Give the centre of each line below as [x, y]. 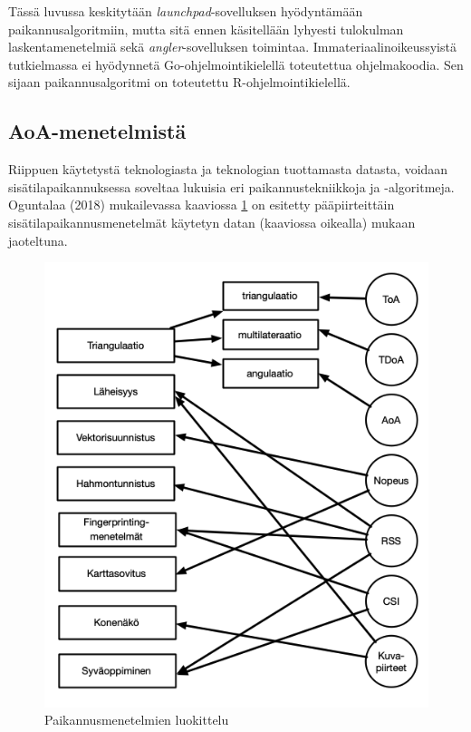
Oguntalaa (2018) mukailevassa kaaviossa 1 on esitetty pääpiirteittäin [202, 205]
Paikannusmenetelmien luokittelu [137, 720]
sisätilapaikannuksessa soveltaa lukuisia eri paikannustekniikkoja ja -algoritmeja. [231, 186]
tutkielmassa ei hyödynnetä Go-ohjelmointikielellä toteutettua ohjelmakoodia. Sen [236, 64]
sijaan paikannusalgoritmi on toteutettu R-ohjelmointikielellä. [179, 82]
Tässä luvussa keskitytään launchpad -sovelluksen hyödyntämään [186, 11]
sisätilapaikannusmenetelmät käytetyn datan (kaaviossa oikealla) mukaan [212, 222]
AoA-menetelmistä [97, 131]
